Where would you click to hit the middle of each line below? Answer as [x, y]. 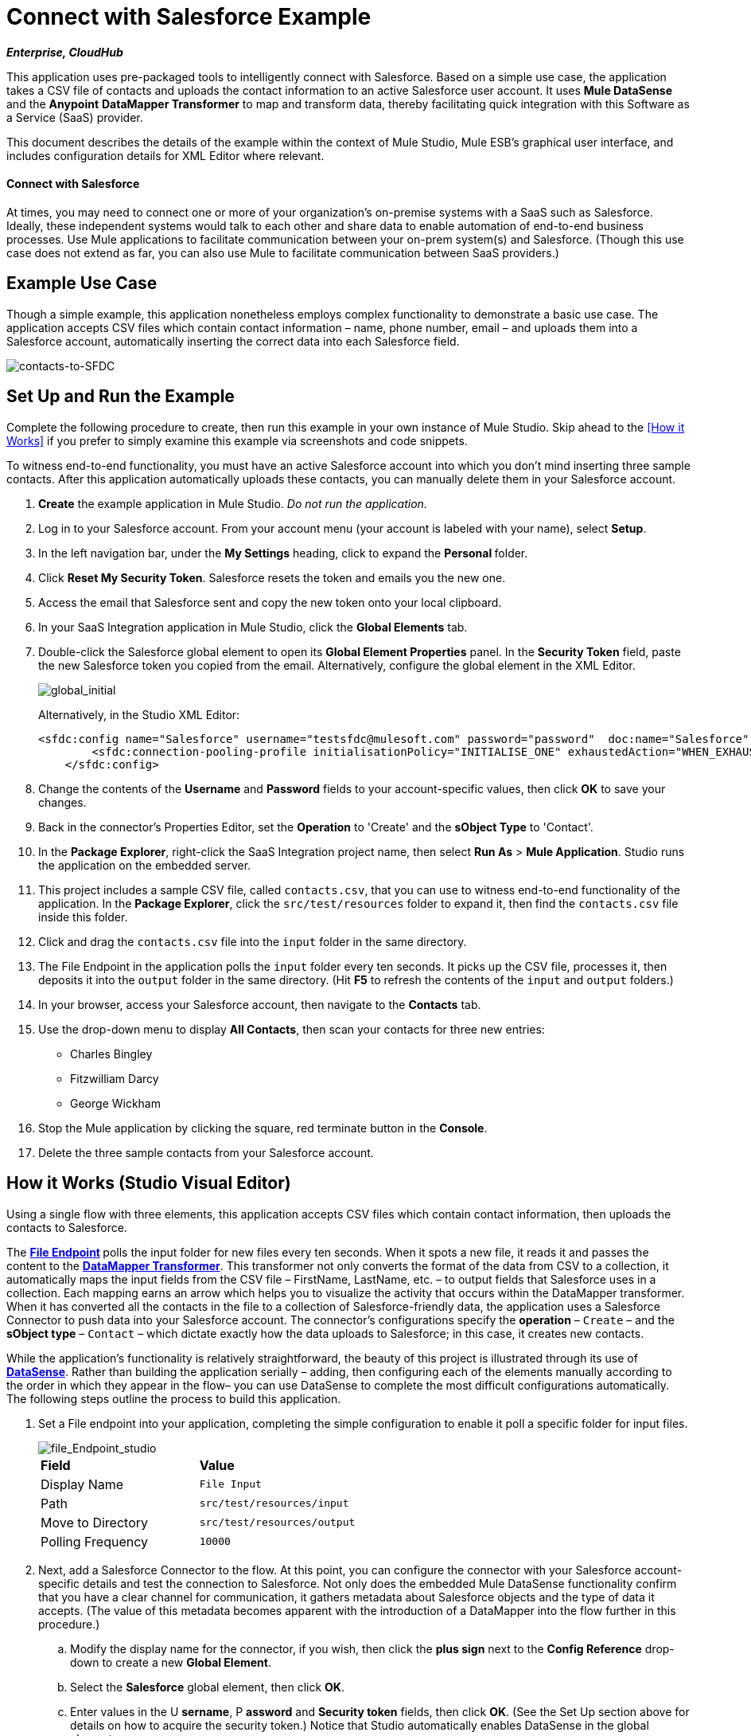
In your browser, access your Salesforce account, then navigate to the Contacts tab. [260, 1004]
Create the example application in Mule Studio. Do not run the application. [233, 503]
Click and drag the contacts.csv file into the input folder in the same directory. [253, 941]
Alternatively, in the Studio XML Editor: [139, 714]
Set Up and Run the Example [121, 397]
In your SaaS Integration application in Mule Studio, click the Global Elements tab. [253, 627]
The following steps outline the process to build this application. [174, 1398]
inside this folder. [83, 917]
